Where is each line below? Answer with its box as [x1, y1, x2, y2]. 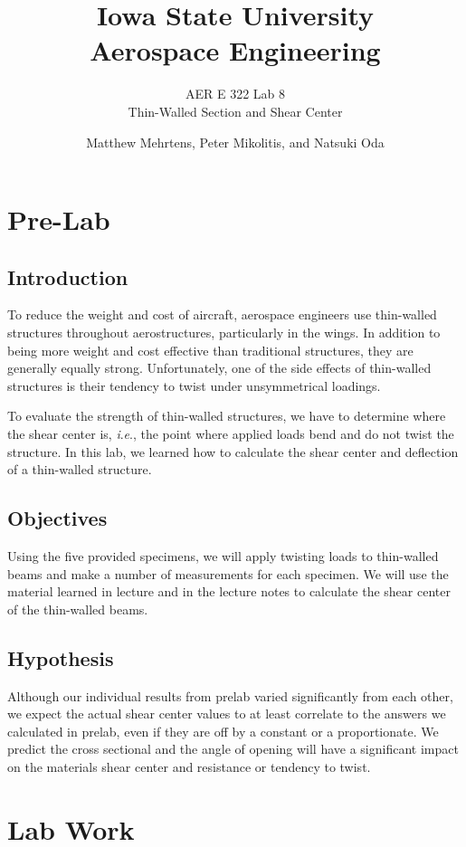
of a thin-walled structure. [7, 460, 152, 479]
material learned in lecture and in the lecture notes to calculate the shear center [7, 582, 451, 601]
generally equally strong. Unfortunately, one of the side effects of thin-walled [7, 358, 432, 377]
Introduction [7, 262, 128, 290]
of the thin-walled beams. [7, 599, 148, 618]
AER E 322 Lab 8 [185, 84, 286, 103]
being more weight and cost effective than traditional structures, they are [7, 340, 414, 359]
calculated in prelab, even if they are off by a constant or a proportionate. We [7, 721, 439, 740]
